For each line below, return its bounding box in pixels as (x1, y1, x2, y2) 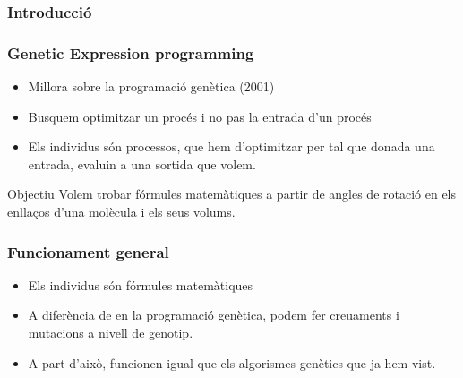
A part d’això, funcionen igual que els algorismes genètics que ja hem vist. (28, 353, 436, 372)
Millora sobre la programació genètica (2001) (28, 77, 275, 96)
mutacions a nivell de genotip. (28, 323, 193, 342)
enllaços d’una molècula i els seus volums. (7, 202, 236, 221)
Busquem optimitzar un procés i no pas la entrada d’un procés (28, 107, 372, 125)
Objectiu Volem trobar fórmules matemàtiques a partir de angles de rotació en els (7, 185, 457, 203)
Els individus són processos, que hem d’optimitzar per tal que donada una (28, 137, 435, 156)
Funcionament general (7, 240, 169, 262)
